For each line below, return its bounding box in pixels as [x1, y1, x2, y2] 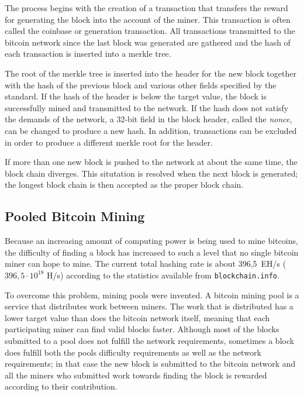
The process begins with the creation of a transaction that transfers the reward [5, 2, 288, 13]
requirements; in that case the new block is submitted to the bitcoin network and [5, 357, 296, 370]
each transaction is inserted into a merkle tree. [5, 47, 171, 60]
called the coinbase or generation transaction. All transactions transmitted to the [5, 25, 295, 37]
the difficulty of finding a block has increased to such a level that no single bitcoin [5, 246, 299, 258]
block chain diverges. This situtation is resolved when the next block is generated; [5, 167, 298, 179]
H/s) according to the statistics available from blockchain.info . [47, 268, 279, 281]
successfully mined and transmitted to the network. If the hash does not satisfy [5, 101, 289, 113]
